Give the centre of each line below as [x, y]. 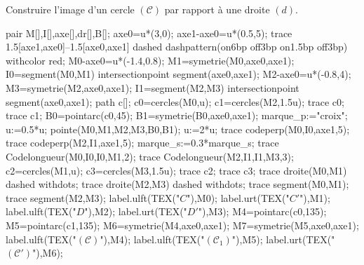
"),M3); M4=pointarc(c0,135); [262, 211]
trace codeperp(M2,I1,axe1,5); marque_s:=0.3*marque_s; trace [142, 143]
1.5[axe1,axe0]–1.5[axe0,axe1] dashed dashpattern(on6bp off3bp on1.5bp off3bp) [177, 47]
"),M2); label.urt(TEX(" [136, 211]
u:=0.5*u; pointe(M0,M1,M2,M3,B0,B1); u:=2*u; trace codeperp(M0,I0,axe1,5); [178, 129]
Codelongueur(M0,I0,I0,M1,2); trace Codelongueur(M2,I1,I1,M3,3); [150, 156]
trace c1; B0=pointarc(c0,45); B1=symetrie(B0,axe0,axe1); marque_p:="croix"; [177, 115]
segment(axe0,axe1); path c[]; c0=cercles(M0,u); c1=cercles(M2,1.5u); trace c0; [175, 101]
